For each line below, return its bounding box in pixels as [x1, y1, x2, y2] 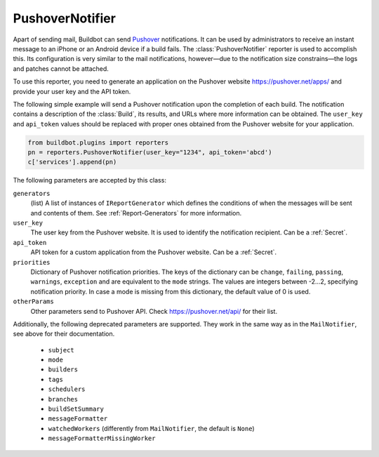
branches [48, 395, 79, 403]
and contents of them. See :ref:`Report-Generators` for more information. [30, 208, 242, 217]
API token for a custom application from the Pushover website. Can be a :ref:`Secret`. [30, 248, 277, 256]
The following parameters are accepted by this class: [13, 176, 166, 185]
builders [48, 366, 79, 373]
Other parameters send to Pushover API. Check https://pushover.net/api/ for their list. [30, 307, 277, 315]
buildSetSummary [48, 405, 105, 413]
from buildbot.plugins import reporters [27, 138, 168, 147]
